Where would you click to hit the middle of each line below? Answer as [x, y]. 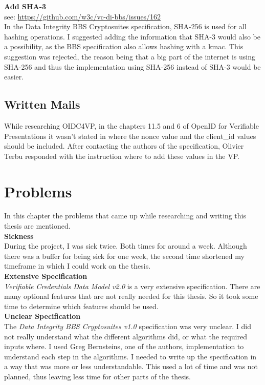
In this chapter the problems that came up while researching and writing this [125, 216]
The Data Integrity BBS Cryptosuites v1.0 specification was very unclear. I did [128, 326]
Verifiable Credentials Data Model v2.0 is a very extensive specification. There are [132, 286]
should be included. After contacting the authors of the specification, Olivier [124, 146]
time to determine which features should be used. [81, 306]
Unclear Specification [42, 316]
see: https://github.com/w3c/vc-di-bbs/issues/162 [83, 16]
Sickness [19, 236]
